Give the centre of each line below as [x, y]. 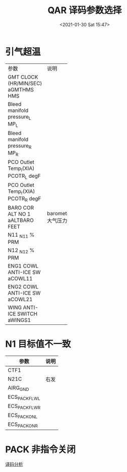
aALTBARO [21, 221]
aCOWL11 [20, 279]
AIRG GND [18, 388]
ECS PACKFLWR [24, 407]
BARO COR [21, 208]
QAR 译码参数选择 [85, 10]
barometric [60, 214]
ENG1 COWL [23, 266]
